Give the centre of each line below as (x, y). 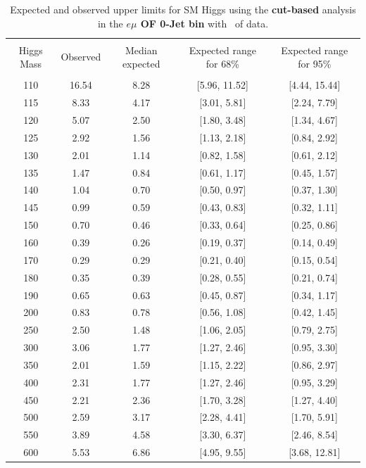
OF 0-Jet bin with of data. (204, 23)
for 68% (222, 64)
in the (110, 23)
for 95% (315, 64)
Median (141, 50)
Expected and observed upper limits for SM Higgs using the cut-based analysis (183, 9)
